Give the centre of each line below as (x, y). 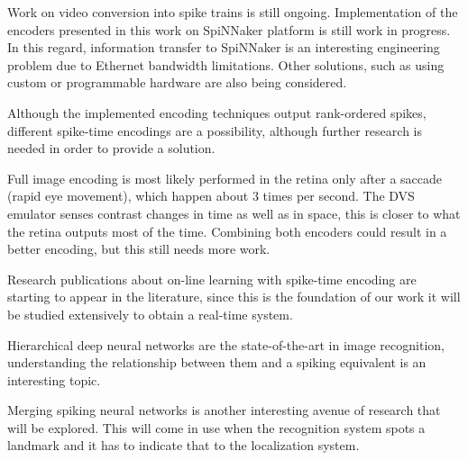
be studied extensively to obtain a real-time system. (150, 314)
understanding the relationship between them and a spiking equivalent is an (217, 362)
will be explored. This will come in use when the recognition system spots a (216, 427)
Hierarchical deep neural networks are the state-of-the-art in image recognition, (226, 344)
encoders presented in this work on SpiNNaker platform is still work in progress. (229, 29)
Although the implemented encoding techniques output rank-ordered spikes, (217, 112)
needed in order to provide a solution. (111, 148)
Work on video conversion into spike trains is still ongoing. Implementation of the (233, 12)
